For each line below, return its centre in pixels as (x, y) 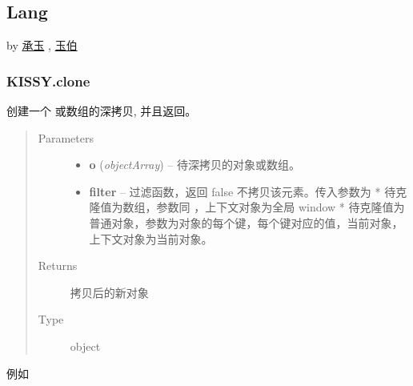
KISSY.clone (48, 80)
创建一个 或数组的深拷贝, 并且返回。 (102, 111)
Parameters (66, 137)
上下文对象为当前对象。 (151, 238)
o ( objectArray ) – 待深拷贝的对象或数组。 (195, 165)
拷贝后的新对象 (109, 292)
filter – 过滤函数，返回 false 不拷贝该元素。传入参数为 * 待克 (248, 191)
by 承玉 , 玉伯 (42, 45)
